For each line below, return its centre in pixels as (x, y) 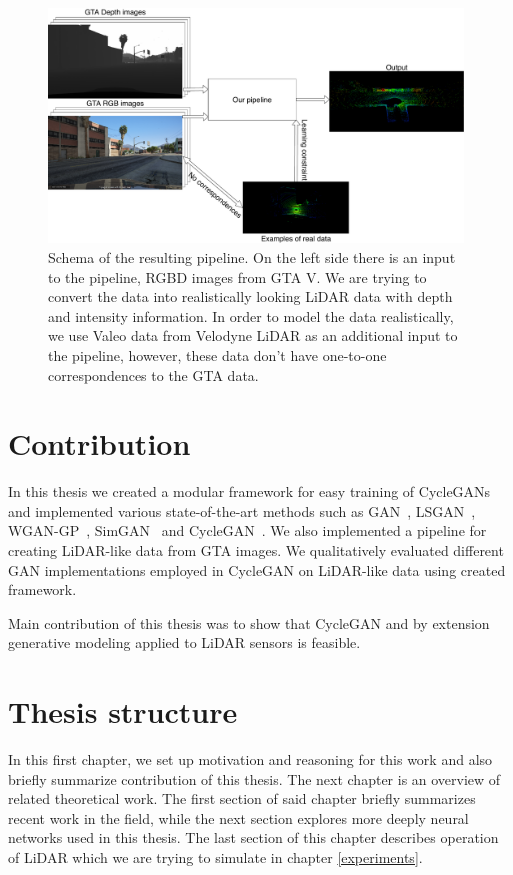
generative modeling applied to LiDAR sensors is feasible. (184, 642)
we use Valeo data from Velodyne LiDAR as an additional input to (253, 335)
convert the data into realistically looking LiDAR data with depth (250, 296)
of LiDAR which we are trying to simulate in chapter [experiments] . (215, 857)
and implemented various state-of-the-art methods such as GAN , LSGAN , (242, 510)
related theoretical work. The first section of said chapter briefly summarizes (242, 798)
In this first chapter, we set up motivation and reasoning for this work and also (250, 759)
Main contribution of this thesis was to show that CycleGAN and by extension (249, 622)
